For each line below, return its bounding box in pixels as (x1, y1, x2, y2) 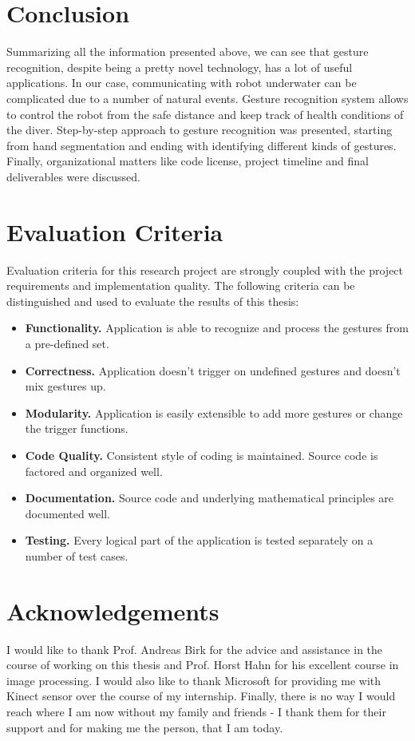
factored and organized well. (25, 462, 163, 479)
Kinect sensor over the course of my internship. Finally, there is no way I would (6, 688, 396, 704)
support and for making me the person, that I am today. (6, 719, 283, 735)
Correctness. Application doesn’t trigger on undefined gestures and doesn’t (25, 362, 401, 378)
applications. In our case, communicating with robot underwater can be (6, 74, 357, 91)
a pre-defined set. (25, 335, 109, 351)
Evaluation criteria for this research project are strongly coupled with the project (6, 261, 404, 278)
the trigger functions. (25, 420, 128, 437)
